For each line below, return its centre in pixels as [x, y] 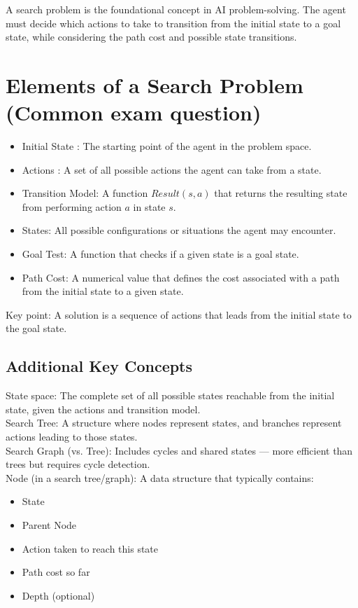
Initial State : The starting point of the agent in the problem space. [167, 146]
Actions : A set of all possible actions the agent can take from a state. [172, 169]
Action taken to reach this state [90, 548]
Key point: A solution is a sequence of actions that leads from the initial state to [179, 314]
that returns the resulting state [281, 193]
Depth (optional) [58, 595]
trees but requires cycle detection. [78, 464]
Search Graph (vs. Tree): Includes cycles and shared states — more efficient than [179, 450]
